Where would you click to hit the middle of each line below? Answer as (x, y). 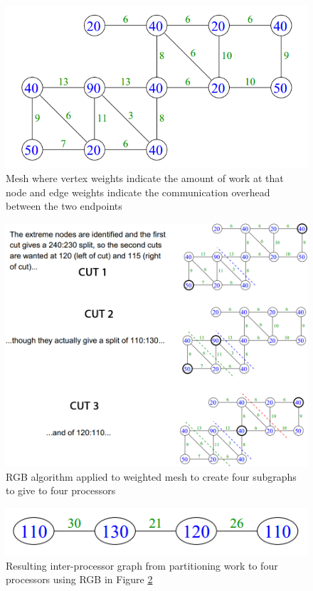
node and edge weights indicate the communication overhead (138, 192)
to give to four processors (61, 490)
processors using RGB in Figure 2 (79, 579)
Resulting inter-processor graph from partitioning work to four (142, 565)
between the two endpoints (64, 206)
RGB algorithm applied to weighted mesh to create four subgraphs (151, 476)
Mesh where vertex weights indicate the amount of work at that (145, 178)
